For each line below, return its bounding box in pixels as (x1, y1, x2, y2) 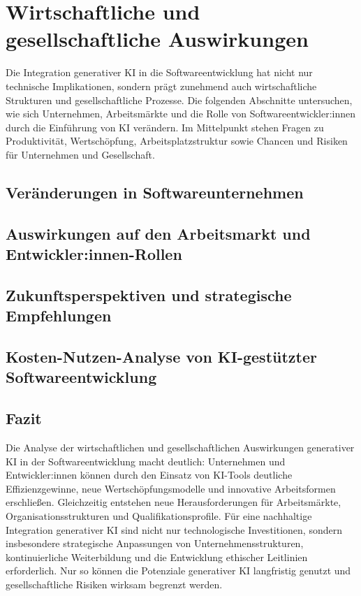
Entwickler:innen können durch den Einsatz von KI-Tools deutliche (6, 467, 293, 482)
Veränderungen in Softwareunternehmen (6, 181, 304, 203)
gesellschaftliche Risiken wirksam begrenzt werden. (6, 576, 223, 591)
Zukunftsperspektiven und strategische (6, 284, 292, 305)
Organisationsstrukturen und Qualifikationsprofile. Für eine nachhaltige (6, 508, 312, 523)
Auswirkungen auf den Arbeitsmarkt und (6, 222, 311, 244)
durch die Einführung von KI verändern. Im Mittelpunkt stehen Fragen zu (6, 119, 324, 134)
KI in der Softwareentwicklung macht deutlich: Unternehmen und (6, 453, 286, 468)
